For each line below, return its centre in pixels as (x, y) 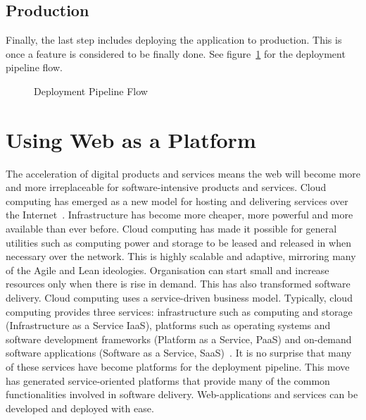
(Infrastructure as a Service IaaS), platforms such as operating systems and (168, 325)
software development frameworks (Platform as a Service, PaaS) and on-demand (179, 339)
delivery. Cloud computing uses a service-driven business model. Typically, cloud (179, 298)
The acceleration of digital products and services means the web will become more (183, 173)
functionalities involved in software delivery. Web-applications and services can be (182, 394)
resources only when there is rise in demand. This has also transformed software (178, 284)
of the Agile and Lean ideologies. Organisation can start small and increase (168, 270)
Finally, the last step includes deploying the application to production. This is (174, 40)
